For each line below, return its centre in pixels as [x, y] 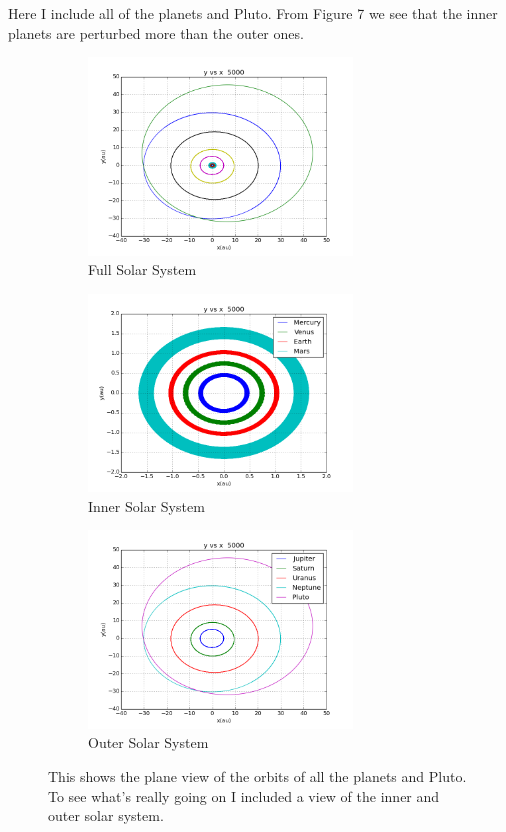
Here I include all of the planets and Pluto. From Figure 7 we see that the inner [253, 13]
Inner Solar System [146, 505]
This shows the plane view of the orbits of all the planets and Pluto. [257, 776]
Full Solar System [142, 269]
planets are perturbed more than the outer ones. [156, 32]
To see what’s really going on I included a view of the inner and [244, 795]
